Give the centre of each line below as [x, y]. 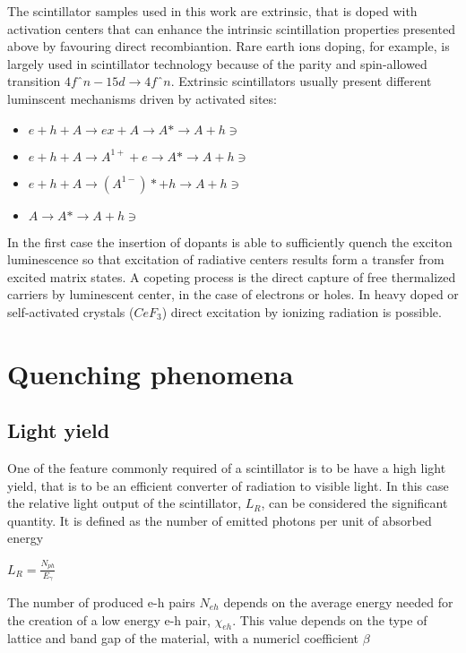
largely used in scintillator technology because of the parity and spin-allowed [217, 63]
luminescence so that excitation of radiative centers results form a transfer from [226, 259]
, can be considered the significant [354, 503]
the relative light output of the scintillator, [125, 503]
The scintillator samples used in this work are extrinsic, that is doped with [212, 11]
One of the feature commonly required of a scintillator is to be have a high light [227, 468]
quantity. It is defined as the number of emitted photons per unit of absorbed [220, 520]
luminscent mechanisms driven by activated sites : [142, 98]
